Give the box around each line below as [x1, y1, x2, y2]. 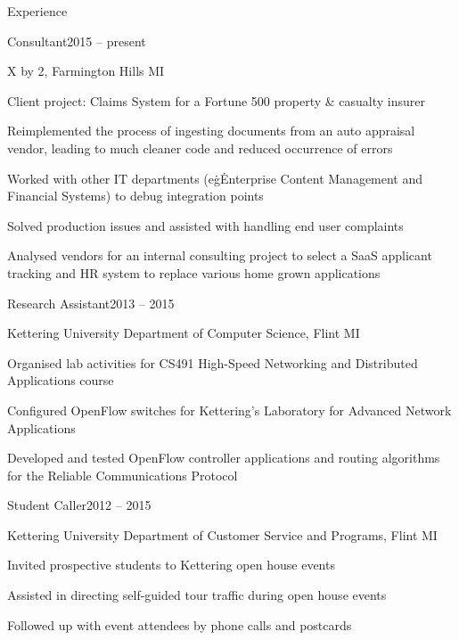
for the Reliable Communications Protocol [7, 465, 238, 484]
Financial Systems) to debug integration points [7, 186, 264, 205]
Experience [7, 2, 68, 20]
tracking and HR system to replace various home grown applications [7, 263, 381, 282]
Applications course [7, 371, 114, 390]
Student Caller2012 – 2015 [7, 496, 152, 514]
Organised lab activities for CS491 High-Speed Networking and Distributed [7, 353, 418, 372]
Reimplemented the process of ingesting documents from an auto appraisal [7, 121, 415, 140]
